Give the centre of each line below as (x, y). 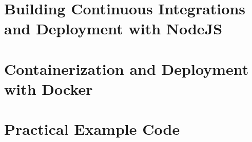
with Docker (49, 88)
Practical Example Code (92, 129)
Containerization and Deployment (127, 68)
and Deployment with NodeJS (113, 28)
